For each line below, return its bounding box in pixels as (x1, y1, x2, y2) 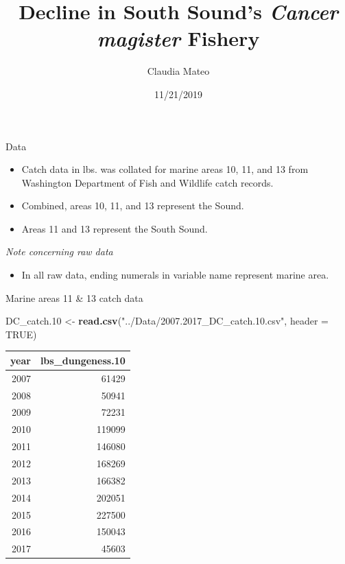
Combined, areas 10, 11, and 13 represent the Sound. (21, 198, 244, 213)
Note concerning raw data (5, 244, 113, 259)
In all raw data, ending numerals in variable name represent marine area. (21, 268, 329, 282)
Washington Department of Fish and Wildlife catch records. (21, 175, 274, 189)
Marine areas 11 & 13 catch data (5, 290, 143, 305)
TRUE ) (5, 327, 37, 341)
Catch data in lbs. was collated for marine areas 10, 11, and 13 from (21, 162, 309, 176)
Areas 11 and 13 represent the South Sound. (21, 221, 208, 235)
